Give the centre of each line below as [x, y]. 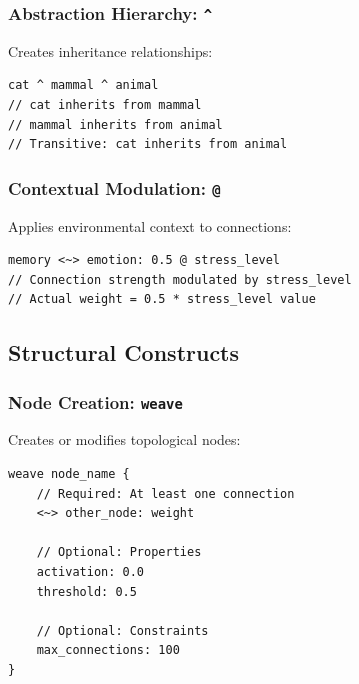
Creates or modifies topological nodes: [124, 439]
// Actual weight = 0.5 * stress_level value [162, 299]
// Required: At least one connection [165, 493]
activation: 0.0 [90, 572]
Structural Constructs [124, 352]
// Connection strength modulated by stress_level [180, 279]
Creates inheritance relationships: [110, 50]
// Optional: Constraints [122, 630]
